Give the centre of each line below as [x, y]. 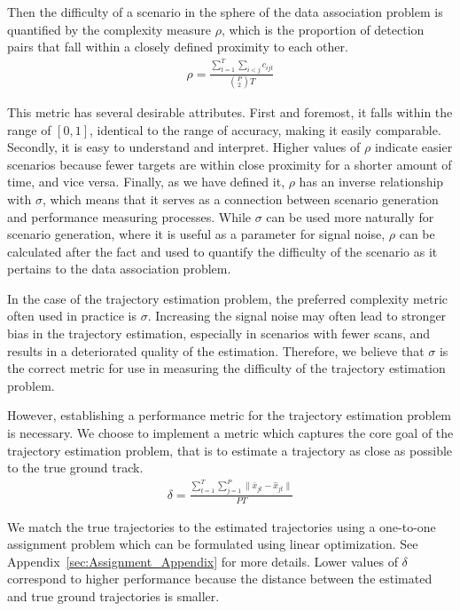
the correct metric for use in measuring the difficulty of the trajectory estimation [226, 368]
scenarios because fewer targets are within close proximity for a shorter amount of [230, 164]
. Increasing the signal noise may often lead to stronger [297, 316]
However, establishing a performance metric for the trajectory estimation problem [230, 415]
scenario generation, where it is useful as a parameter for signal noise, [196, 234]
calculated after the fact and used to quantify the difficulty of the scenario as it [222, 251]
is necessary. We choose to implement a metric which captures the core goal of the [230, 433]
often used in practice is [72, 316]
